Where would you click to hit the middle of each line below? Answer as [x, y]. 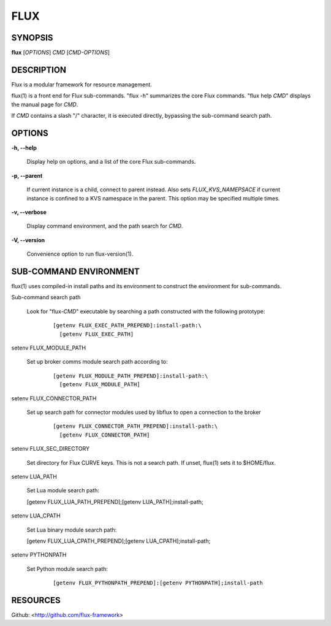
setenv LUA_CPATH [36, 516]
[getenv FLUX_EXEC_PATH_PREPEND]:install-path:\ [127, 326]
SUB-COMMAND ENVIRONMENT [76, 271]
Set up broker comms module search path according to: [97, 362]
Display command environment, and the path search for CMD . [105, 226]
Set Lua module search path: [63, 490]
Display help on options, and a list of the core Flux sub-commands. [111, 162]
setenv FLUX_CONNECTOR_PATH [54, 398]
